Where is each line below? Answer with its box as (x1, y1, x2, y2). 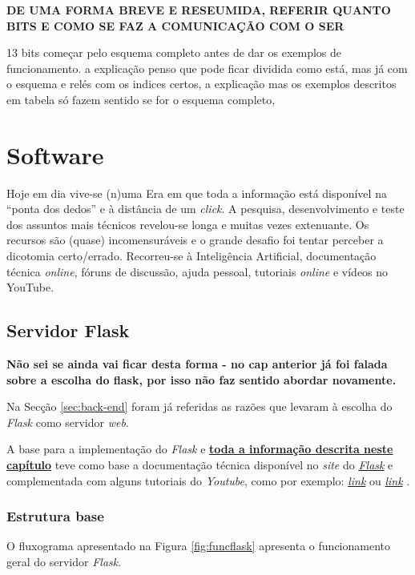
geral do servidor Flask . (6, 553, 122, 570)
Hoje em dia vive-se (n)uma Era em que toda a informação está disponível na (6, 184, 387, 201)
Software (6, 138, 104, 171)
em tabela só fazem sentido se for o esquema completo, (6, 90, 276, 107)
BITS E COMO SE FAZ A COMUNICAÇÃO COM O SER (6, 17, 344, 34)
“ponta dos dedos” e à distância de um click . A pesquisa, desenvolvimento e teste (6, 200, 405, 217)
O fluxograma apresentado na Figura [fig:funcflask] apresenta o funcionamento (6, 537, 390, 554)
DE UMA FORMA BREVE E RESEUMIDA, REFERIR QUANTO (6, 2, 391, 18)
